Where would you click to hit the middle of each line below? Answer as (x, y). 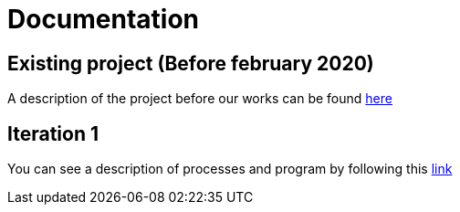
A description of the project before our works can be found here (200, 99)
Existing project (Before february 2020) (191, 63)
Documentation (104, 19)
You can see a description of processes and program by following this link (230, 169)
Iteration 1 (53, 133)
